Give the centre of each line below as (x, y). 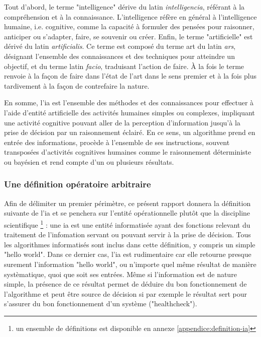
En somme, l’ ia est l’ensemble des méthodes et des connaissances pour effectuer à (129, 103)
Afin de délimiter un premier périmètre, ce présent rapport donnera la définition (127, 203)
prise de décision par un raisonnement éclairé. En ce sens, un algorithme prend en (130, 132)
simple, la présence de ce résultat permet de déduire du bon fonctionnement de (125, 284)
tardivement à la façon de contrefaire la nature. (77, 85)
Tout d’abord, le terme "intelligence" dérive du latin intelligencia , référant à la (124, 7)
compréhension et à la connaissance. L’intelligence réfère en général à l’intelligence (130, 16)
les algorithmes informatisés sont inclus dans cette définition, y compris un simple (130, 244)
